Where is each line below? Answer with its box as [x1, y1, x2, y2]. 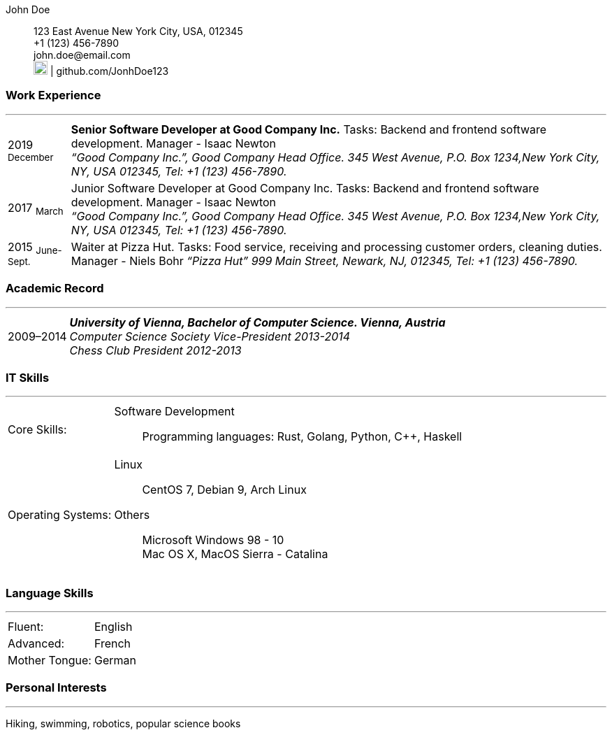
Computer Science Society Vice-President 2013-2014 [69, 329, 351, 343]
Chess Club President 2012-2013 [69, 343, 242, 357]
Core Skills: [8, 422, 67, 437]
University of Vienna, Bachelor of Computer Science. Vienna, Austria [69, 315, 446, 329]
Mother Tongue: [8, 653, 92, 667]
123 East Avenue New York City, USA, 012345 [34, 25, 243, 37]
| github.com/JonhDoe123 [50, 65, 169, 77]
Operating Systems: [8, 508, 112, 522]
